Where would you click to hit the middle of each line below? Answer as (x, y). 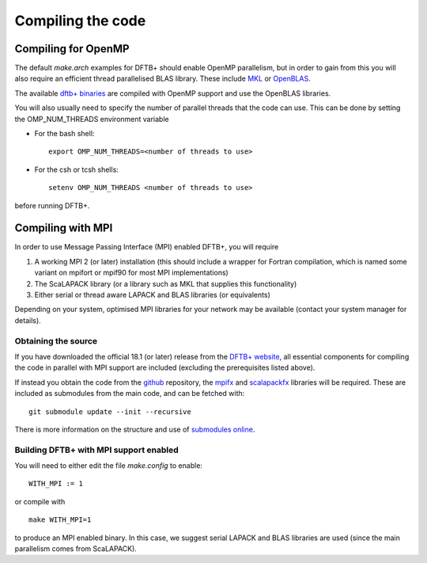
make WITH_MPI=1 (60, 520)
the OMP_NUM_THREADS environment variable (92, 119)
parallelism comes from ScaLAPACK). (76, 549)
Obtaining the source (56, 340)
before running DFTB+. (52, 205)
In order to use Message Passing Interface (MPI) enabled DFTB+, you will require (147, 247)
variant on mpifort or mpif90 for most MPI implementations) (131, 272)
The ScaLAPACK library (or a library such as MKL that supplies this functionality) (166, 283)
